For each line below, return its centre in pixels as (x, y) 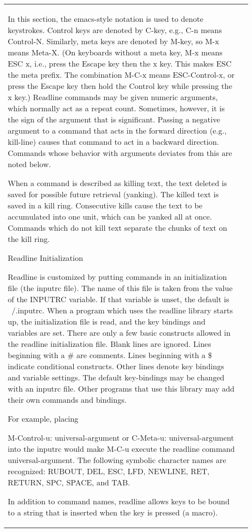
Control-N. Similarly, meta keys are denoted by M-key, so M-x (113, 41)
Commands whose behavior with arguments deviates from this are (120, 153)
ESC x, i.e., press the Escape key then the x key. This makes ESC (120, 63)
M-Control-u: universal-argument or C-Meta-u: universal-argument (121, 438)
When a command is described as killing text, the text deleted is (118, 183)
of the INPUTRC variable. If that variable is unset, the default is (118, 299)
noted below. (29, 164)
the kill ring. (29, 239)
